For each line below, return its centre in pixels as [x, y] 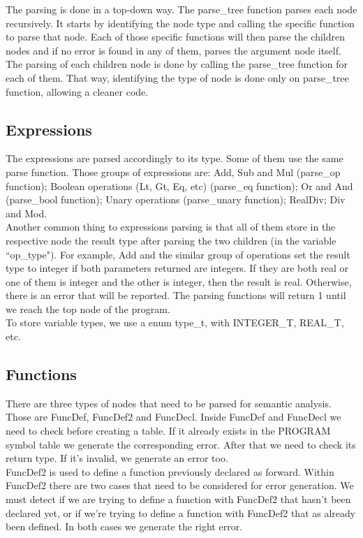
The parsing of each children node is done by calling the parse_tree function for [177, 64]
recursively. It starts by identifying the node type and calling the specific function [180, 23]
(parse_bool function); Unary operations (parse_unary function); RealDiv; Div [176, 199]
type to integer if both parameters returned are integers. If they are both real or [177, 268]
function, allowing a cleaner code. [77, 91]
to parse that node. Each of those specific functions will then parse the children [176, 37]
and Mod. [27, 213]
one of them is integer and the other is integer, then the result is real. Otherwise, [179, 281]
